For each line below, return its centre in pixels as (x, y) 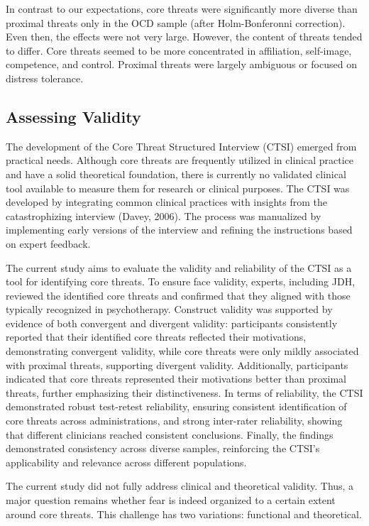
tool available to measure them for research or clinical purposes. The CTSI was (178, 188)
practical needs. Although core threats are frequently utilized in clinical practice (180, 160)
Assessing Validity (73, 116)
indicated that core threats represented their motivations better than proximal (176, 379)
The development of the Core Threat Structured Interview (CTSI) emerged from (181, 146)
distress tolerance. (45, 78)
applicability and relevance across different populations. (126, 462)
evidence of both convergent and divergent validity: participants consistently (172, 323)
